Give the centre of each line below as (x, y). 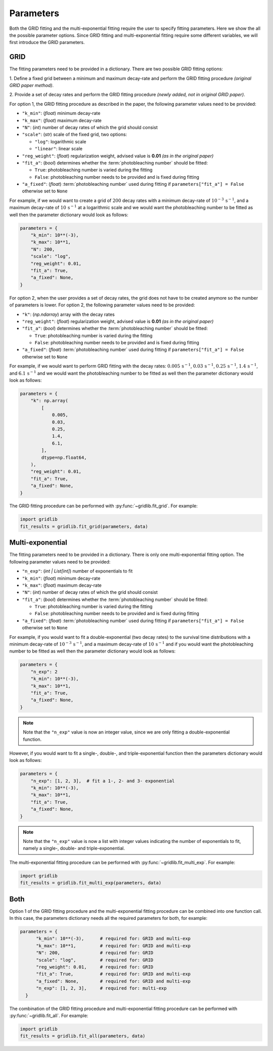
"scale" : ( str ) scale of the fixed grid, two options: (75, 135)
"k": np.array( (49, 401)
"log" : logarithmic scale (60, 141)
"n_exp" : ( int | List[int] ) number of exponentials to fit (77, 571)
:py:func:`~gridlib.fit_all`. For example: (49, 1016)
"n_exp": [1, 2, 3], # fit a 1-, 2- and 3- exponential (103, 781)
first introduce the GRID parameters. (47, 43)
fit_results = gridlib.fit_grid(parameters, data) (84, 526)
